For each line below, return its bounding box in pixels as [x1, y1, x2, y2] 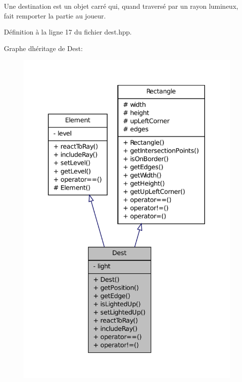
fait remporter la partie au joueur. [4, 10, 106, 20]
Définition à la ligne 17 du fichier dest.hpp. [4, 27, 132, 37]
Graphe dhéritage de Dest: [4, 43, 83, 53]
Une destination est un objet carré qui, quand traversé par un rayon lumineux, [4, 1, 239, 11]
